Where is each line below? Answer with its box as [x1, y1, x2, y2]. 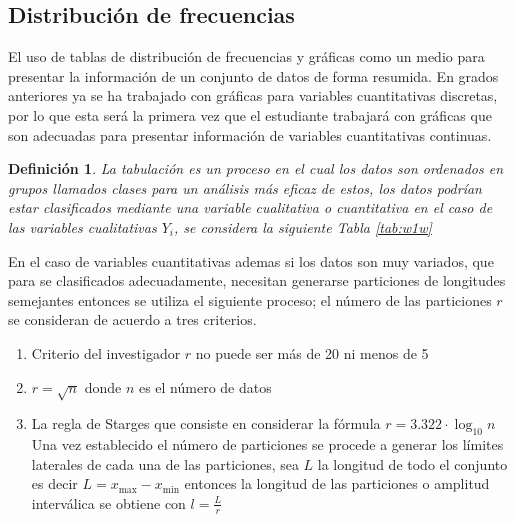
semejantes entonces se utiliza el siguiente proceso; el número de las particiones [8, 289, 492, 310]
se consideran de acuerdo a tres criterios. [8, 309, 257, 330]
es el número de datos [138, 376, 272, 397]
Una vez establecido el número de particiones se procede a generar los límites [31, 434, 504, 455]
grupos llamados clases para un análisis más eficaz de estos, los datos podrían [8, 177, 482, 198]
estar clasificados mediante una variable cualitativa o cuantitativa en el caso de [8, 197, 493, 218]
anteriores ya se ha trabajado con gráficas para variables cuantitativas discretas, [8, 85, 498, 106]
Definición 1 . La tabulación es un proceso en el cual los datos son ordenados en [8, 158, 504, 179]
